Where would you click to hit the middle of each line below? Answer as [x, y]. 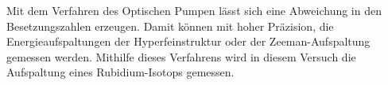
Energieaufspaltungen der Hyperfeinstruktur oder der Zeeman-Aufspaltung [188, 41]
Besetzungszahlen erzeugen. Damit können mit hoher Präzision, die [170, 26]
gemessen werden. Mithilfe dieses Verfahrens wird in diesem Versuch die [181, 56]
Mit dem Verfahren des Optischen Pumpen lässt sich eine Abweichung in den [194, 10]
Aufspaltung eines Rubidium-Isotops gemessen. [120, 72]
